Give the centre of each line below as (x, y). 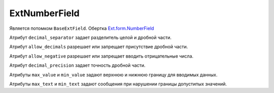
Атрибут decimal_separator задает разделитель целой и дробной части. (91, 37)
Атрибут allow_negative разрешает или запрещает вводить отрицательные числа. (101, 56)
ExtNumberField (44, 13)
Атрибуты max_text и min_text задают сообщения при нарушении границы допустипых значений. (118, 84)
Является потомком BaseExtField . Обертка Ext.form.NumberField (82, 28)
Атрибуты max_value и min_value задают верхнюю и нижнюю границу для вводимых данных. (113, 75)
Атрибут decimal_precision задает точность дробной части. (77, 65)
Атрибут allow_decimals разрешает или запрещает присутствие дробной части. (99, 47)
